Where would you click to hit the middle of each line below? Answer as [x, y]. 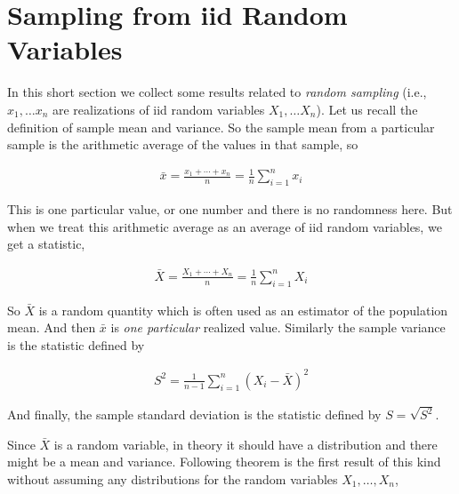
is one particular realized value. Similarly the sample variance [278, 327]
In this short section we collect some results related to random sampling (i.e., [217, 92]
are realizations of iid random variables [159, 109]
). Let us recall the [367, 109]
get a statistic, [46, 244]
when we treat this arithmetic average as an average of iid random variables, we [225, 226]
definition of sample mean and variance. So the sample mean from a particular [221, 127]
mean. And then [52, 327]
